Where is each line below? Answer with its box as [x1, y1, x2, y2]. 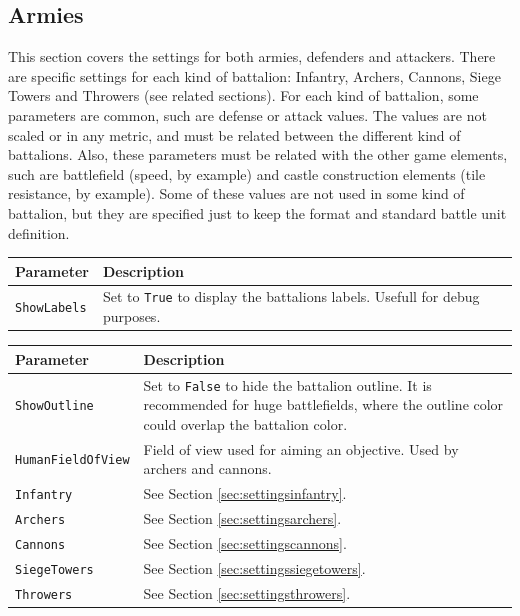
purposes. [102, 306, 161, 327]
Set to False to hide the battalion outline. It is [143, 374, 432, 395]
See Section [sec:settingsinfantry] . [143, 483, 347, 504]
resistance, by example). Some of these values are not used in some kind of [8, 183, 465, 204]
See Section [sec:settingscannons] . [143, 532, 347, 553]
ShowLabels [15, 301, 87, 316]
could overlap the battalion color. [143, 413, 348, 434]
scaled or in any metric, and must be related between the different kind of [8, 124, 461, 145]
